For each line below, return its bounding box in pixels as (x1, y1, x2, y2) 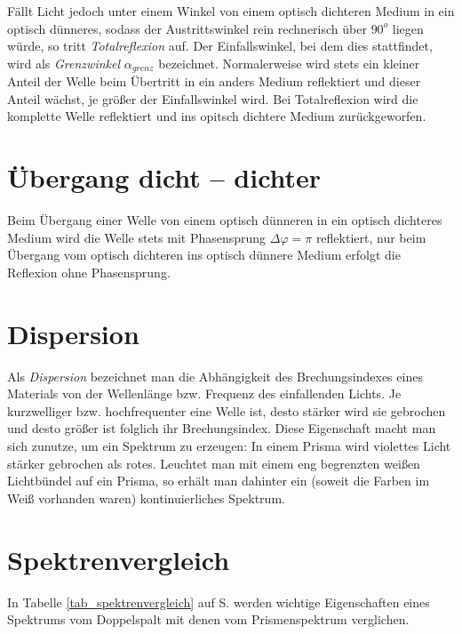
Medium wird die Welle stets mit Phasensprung (7, 228, 267, 246)
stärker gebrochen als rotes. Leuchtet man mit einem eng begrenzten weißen (7, 453, 420, 472)
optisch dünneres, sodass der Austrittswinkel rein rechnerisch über (7, 19, 367, 37)
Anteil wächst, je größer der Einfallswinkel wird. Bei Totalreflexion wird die (7, 89, 418, 108)
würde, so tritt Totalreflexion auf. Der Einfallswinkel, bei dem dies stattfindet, (7, 36, 433, 55)
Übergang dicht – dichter (7, 159, 322, 196)
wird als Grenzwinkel (7, 53, 121, 72)
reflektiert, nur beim (315, 228, 426, 246)
